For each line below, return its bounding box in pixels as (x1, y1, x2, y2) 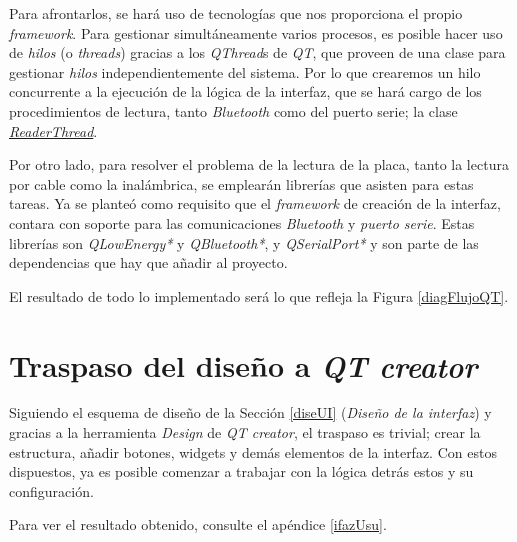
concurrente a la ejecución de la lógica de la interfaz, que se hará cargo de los (9, 81, 482, 102)
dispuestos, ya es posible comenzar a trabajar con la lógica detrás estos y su (9, 461, 474, 482)
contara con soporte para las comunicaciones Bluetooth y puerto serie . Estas (9, 212, 475, 233)
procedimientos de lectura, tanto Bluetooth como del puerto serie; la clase (9, 100, 458, 121)
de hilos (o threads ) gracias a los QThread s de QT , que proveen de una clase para (9, 42, 506, 63)
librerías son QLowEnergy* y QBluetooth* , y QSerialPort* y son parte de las (9, 232, 479, 253)
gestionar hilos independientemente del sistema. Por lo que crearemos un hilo (9, 61, 481, 82)
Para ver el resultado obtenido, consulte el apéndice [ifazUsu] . (9, 514, 387, 535)
